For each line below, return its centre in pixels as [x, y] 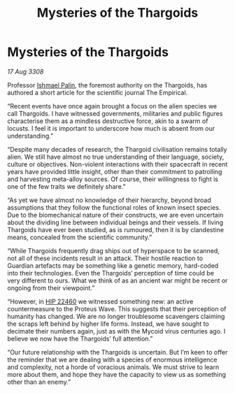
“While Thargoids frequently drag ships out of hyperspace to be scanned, [114, 250]
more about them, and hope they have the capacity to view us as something [116, 374]
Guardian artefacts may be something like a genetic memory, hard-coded [113, 265]
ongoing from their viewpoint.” [51, 287]
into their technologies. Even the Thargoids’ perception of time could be [111, 273]
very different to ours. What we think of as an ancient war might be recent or [117, 280]
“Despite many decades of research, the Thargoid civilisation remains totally [117, 149]
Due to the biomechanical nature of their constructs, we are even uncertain [115, 215]
